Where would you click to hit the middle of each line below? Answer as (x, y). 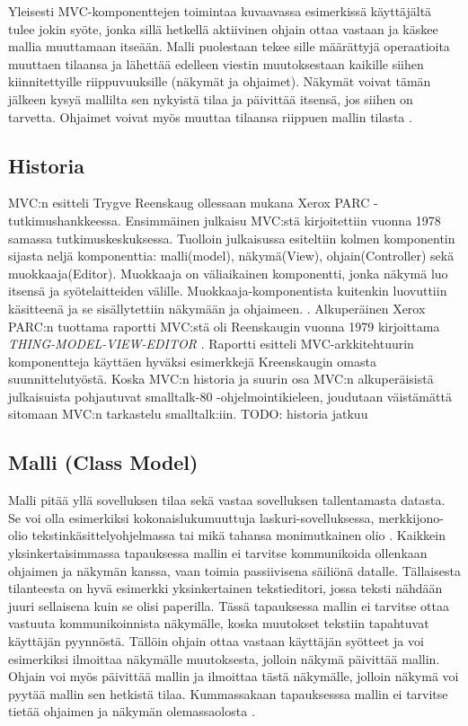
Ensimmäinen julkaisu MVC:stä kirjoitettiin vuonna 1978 (283, 220)
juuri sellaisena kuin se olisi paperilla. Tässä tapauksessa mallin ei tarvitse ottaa (229, 605)
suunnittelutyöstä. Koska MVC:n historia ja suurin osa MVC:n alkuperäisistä (221, 379)
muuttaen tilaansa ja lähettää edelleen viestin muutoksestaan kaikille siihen (216, 63)
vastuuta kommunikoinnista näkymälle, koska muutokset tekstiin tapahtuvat (219, 623)
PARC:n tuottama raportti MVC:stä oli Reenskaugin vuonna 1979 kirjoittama (224, 326)
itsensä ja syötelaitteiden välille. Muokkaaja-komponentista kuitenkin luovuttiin (228, 291)
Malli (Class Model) (103, 462)
